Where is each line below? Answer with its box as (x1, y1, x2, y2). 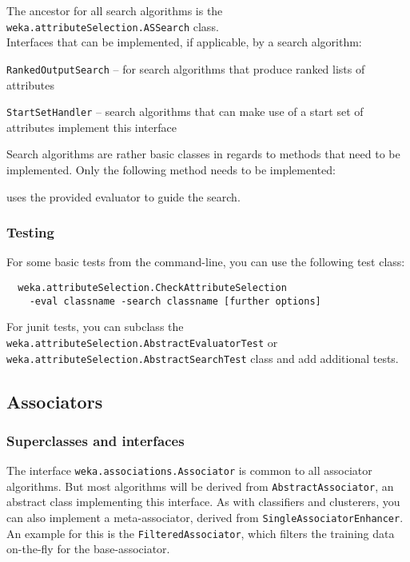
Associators (6, 389, 103, 413)
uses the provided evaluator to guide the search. (6, 188, 241, 205)
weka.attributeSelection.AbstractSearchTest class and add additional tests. (6, 349, 399, 366)
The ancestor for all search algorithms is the (6, 2, 223, 18)
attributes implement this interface (6, 118, 177, 135)
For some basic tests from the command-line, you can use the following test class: (6, 253, 405, 270)
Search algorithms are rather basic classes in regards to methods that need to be (6, 145, 400, 162)
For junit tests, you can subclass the (6, 318, 184, 335)
